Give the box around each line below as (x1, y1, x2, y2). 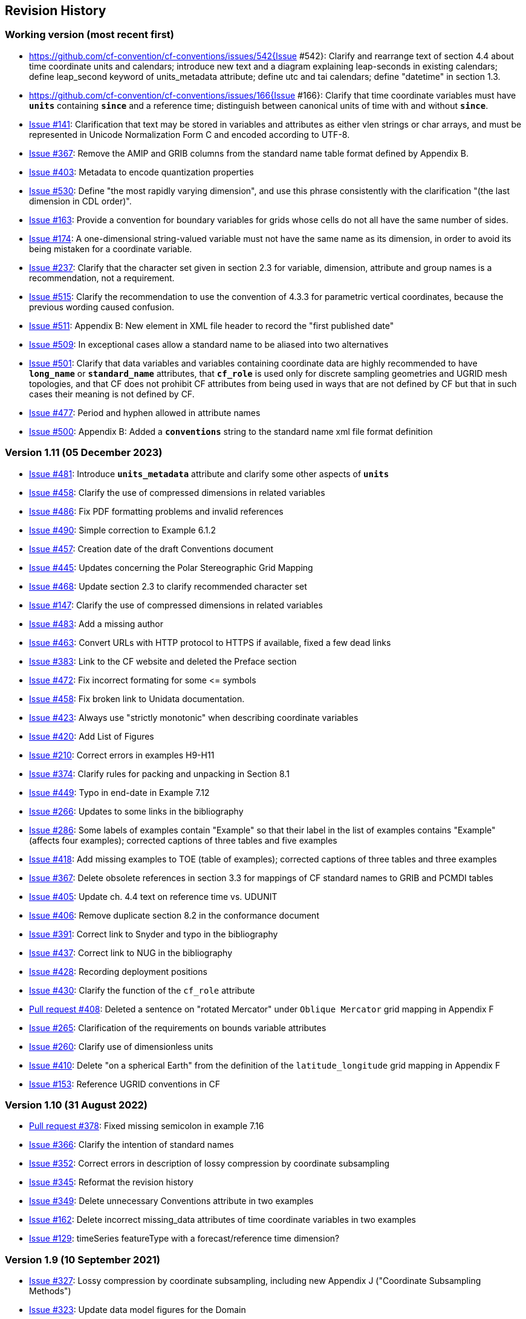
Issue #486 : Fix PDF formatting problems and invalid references (29, 506, 284, 516)
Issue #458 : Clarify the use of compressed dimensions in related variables (29, 487, 325, 498)
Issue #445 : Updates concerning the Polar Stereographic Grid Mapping (29, 562, 313, 573)
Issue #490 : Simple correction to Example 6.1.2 (29, 524, 216, 535)
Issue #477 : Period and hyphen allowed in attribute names (29, 407, 261, 418)
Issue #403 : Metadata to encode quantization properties (29, 166, 254, 177)
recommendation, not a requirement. (29, 272, 175, 283)
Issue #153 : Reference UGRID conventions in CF (29, 1078, 221, 1089)
